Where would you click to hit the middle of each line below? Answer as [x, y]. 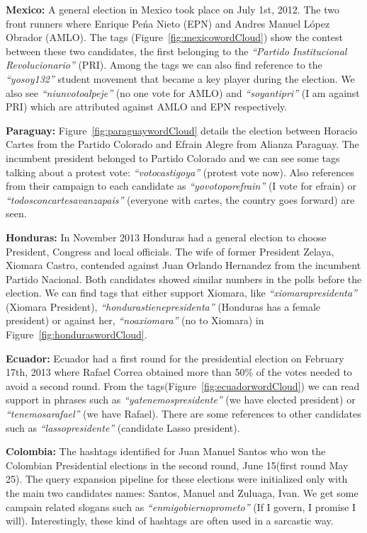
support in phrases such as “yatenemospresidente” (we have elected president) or [181, 400]
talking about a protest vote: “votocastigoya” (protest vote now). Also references [180, 172]
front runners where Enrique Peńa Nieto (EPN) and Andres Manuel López [168, 23]
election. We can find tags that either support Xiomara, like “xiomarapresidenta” [181, 293]
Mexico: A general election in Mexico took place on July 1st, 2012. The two [173, 9]
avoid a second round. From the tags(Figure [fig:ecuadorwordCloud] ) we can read [183, 385]
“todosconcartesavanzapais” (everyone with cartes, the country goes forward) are [180, 199]
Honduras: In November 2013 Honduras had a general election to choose [166, 237]
